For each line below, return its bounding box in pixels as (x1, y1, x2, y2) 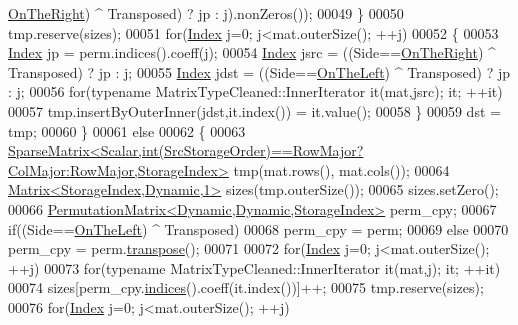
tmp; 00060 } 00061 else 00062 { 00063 (8, 120, 246, 141)
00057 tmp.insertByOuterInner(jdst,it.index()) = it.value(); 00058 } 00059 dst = (8, 100, 501, 121)
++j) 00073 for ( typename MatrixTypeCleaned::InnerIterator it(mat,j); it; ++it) (8, 257, 501, 278)
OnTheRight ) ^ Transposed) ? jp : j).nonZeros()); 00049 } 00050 (8, 3, 404, 23)
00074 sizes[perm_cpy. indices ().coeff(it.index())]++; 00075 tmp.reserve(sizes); (8, 277, 484, 298)
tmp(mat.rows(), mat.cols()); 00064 (233, 159, 450, 180)
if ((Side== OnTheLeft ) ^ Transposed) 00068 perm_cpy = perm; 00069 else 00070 (8, 218, 509, 239)
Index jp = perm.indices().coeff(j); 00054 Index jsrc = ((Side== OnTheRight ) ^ (8, 42, 496, 63)
